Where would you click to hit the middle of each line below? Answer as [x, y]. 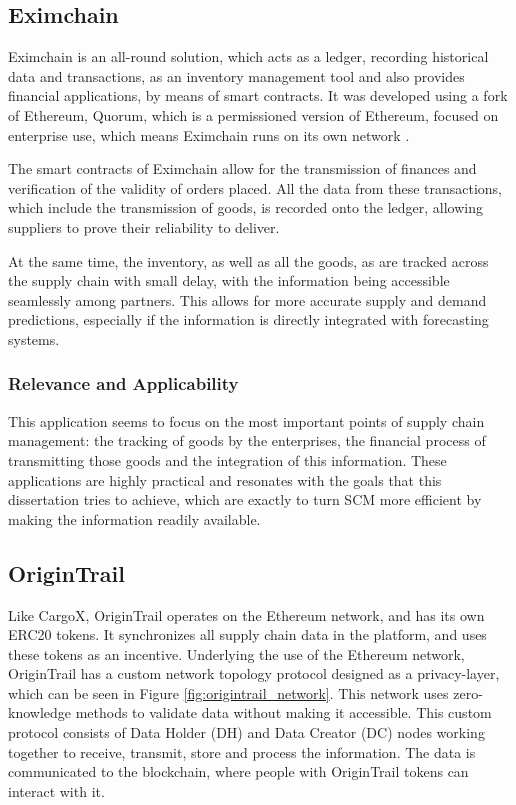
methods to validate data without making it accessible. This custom [283, 712]
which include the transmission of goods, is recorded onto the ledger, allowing [245, 207]
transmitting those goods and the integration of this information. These [227, 459]
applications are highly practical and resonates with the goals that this [225, 479]
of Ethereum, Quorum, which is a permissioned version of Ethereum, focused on [253, 114]
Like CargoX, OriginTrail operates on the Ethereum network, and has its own [246, 614]
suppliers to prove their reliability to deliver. [144, 226]
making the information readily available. [134, 518]
